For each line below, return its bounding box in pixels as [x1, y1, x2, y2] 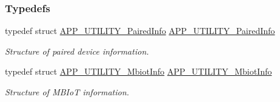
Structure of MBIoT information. [5, 86, 130, 98]
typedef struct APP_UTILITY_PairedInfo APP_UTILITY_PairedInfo [5, 24, 275, 37]
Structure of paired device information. [5, 44, 149, 57]
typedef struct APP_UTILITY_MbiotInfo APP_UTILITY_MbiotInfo [5, 65, 272, 78]
